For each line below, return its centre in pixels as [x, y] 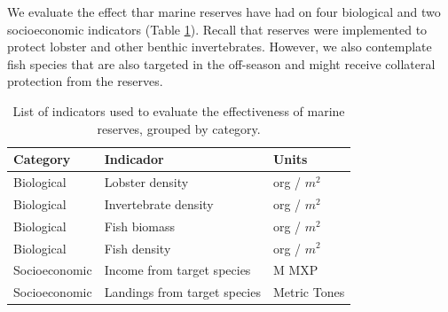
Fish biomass [140, 226]
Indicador [134, 159]
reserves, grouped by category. [179, 128]
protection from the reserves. [85, 81]
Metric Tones [309, 292]
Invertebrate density [159, 203]
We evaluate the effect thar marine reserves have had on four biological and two [224, 12]
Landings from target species [182, 292]
